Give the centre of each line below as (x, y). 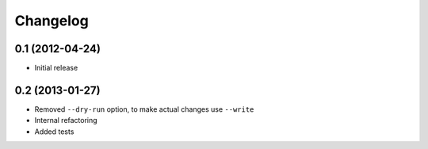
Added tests (54, 132)
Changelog (52, 21)
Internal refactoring (66, 120)
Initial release (56, 68)
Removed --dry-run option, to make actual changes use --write (144, 109)
